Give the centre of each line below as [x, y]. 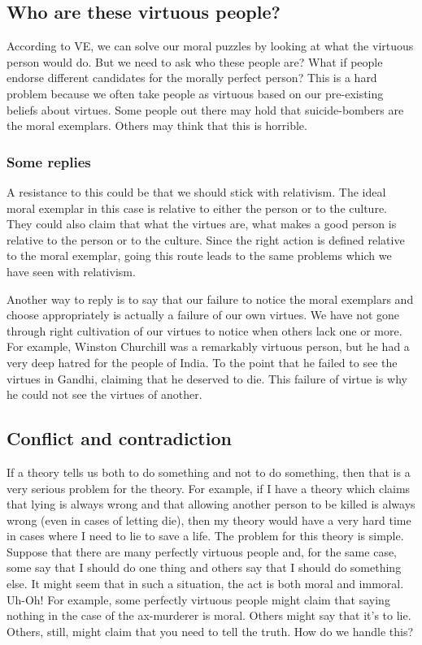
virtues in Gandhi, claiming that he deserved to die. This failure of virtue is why [207, 378]
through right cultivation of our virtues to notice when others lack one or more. [204, 330]
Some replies [49, 161]
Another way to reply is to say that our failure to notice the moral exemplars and [210, 299]
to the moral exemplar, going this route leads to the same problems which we [199, 255]
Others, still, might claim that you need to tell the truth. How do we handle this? [210, 631]
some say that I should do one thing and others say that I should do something [204, 567]
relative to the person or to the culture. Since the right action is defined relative [206, 239]
